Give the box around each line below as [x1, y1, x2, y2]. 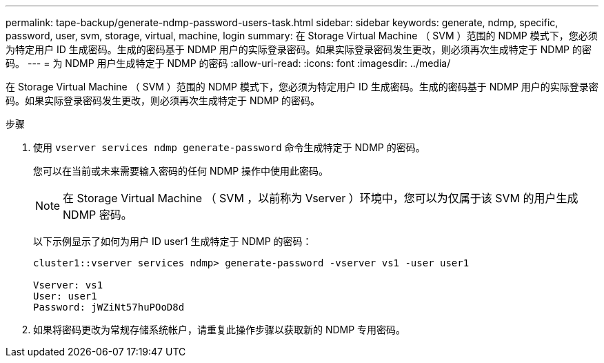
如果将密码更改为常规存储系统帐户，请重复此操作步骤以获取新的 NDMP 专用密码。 [33, 324, 406, 335]
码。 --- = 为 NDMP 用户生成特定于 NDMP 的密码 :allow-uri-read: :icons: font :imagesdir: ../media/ [6, 57, 451, 69]
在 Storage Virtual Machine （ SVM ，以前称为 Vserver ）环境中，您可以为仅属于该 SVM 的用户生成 [63, 191, 578, 205]
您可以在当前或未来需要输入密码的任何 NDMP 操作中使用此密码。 [33, 165, 329, 177]
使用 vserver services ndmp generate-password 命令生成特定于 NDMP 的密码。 [33, 141, 425, 153]
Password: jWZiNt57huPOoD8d [33, 302, 185, 313]
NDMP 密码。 [63, 208, 132, 222]
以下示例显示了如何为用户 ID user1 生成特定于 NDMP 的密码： [33, 235, 312, 247]
